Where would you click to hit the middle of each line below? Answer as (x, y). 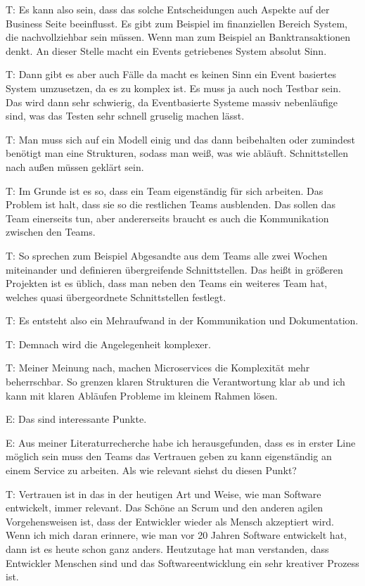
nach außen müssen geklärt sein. (75, 166)
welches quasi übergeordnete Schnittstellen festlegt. (116, 297)
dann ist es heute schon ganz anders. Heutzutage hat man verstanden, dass (167, 549)
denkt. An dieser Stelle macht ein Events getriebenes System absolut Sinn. (166, 50)
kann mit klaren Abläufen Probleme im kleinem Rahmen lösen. (142, 395)
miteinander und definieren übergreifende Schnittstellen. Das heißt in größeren (174, 269)
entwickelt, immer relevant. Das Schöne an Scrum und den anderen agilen (165, 508)
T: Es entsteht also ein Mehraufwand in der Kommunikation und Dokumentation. (182, 320)
